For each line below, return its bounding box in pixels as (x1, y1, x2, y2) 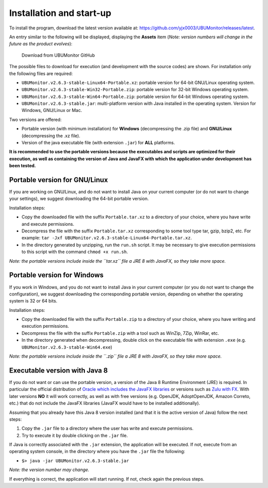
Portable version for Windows (9, 271, 104, 280)
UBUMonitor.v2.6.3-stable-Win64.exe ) (21, 344, 113, 350)
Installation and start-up (9, 7, 112, 18)
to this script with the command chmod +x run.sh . (21, 249, 129, 255)
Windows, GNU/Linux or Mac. (21, 107, 82, 113)
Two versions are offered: (9, 116, 62, 122)
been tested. (9, 163, 36, 169)
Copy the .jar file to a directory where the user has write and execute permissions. (21, 425, 194, 431)
